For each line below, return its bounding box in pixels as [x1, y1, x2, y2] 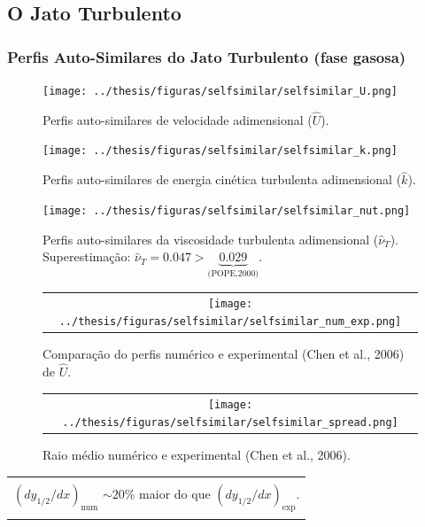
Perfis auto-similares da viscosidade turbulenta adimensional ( [42, 229, 379, 248]
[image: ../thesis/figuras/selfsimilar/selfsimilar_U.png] [42, 85, 398, 97]
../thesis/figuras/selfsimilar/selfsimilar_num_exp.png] [58, 315, 402, 329]
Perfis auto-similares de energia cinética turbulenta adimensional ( [42, 170, 402, 189]
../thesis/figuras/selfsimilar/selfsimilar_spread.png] [62, 416, 398, 429]
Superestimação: [42, 247, 131, 266]
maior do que [139, 484, 211, 502]
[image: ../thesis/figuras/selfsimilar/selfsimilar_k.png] [42, 144, 398, 158]
